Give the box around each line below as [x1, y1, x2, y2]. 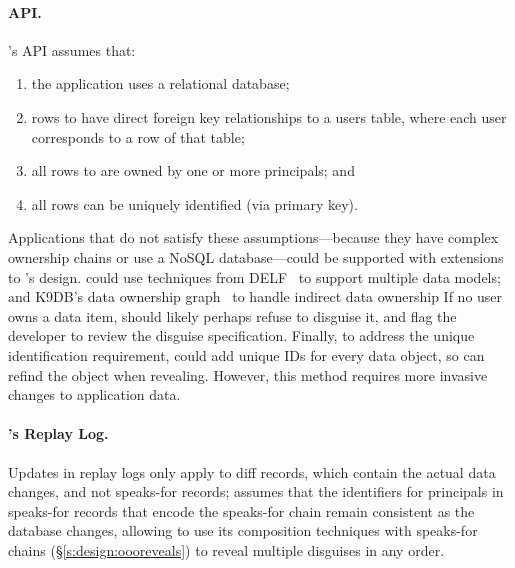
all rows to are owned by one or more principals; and [31, 160, 355, 181]
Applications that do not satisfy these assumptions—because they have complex [8, 227, 499, 248]
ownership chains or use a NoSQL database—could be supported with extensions [8, 246, 504, 267]
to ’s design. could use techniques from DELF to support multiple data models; [8, 266, 501, 287]
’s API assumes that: [8, 39, 136, 60]
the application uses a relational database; [31, 73, 290, 94]
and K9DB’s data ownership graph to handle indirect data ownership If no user [8, 286, 503, 307]
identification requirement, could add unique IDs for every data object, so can [8, 344, 485, 365]
